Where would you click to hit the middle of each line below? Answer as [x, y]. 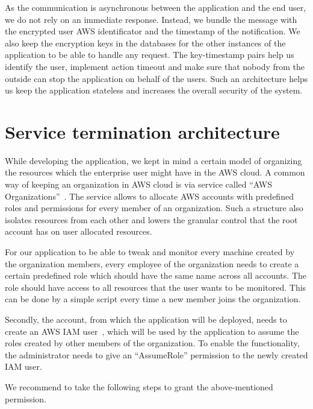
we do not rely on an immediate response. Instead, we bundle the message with [151, 19]
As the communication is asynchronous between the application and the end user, [156, 7]
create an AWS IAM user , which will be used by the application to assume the [152, 331]
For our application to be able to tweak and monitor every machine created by [150, 252]
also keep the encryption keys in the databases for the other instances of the [145, 43]
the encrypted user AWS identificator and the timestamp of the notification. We [153, 31]
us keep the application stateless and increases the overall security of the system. [154, 90]
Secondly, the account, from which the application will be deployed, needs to [146, 319]
